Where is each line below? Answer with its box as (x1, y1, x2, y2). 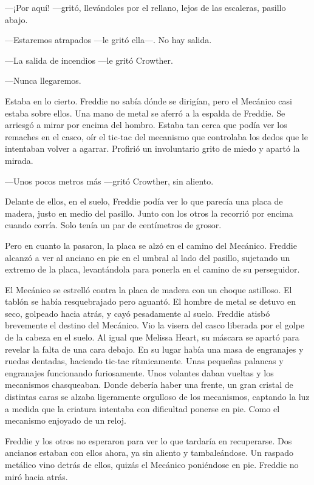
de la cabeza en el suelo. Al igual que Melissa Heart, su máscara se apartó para (5, 331, 299, 344)
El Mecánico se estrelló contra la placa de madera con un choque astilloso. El (5, 283, 292, 296)
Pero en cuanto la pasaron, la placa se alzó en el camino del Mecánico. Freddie (5, 239, 297, 251)
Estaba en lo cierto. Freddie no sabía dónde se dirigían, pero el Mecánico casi (5, 94, 292, 107)
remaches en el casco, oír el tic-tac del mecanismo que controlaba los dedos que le (5, 130, 308, 143)
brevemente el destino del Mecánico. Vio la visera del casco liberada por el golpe (5, 319, 305, 331)
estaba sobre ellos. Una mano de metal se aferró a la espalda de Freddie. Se (5, 106, 285, 119)
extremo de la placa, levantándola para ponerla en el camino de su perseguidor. (5, 263, 300, 276)
